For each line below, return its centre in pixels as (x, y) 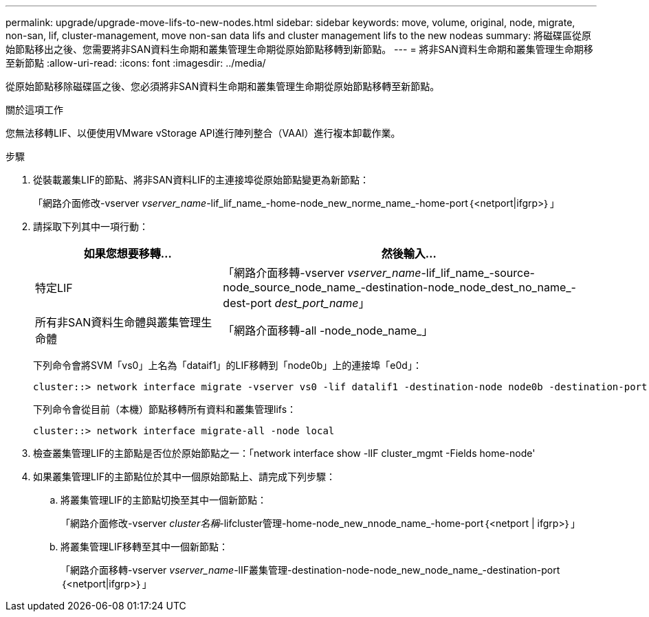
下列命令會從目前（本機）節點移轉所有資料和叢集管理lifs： (165, 409)
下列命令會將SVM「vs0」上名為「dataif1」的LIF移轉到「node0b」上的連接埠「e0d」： (228, 365)
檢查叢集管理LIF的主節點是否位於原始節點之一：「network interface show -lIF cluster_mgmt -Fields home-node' (284, 453)
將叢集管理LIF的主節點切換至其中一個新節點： (164, 500)
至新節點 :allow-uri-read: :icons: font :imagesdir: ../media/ (136, 63)
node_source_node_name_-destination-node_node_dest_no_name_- (399, 287)
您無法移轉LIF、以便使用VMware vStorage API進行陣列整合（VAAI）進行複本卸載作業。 (203, 133)
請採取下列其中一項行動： (91, 226)
